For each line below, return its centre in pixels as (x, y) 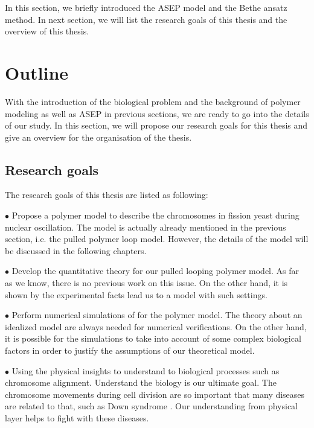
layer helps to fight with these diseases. (77, 417)
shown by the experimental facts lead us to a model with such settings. (136, 294)
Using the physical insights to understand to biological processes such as (146, 370)
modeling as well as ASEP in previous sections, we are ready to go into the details (157, 113)
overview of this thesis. (47, 31)
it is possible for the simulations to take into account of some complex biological (153, 338)
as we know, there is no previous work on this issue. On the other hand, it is (146, 283)
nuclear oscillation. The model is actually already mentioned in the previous (146, 227)
